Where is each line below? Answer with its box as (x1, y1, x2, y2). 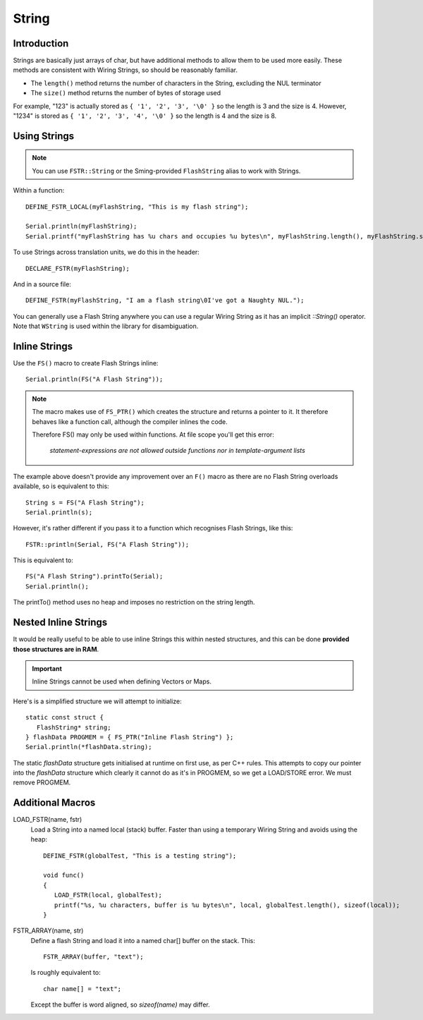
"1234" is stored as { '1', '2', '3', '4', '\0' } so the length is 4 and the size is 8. (13, 111, 277, 120)
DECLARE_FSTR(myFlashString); (25, 265, 130, 272)
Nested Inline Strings (13, 617, 108, 629)
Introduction (13, 37, 69, 49)
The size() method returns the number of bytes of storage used (30, 89, 221, 97)
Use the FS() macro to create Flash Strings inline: (13, 359, 159, 368)
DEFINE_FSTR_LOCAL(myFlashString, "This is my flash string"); (25, 202, 249, 211)
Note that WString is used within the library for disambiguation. (13, 322, 199, 331)
